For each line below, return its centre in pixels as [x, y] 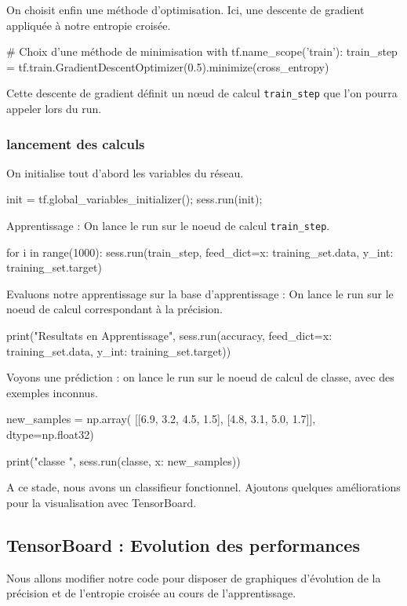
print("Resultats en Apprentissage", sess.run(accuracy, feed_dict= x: [169, 336]
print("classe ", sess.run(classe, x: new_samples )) [124, 460]
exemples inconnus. [52, 392]
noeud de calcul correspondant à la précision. [115, 309]
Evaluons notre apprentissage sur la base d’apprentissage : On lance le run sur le [200, 293]
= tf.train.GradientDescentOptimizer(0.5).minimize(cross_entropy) [168, 66]
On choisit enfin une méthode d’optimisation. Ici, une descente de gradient [185, 9]
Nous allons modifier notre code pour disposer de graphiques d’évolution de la [194, 577]
